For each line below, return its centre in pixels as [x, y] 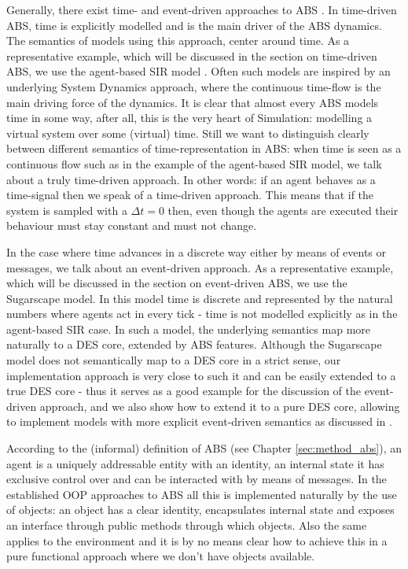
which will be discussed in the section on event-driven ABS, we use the [177, 283]
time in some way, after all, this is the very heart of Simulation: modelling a [189, 118]
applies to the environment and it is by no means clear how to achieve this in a [197, 540]
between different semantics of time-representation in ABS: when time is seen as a [204, 148]
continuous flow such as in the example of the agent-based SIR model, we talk [194, 163]
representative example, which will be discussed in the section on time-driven [192, 55]
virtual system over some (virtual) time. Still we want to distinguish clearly [188, 133]
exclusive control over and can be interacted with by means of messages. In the [197, 479]
